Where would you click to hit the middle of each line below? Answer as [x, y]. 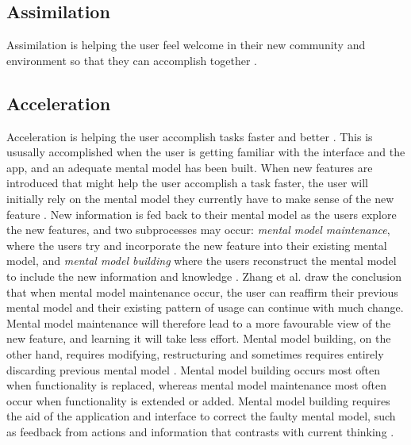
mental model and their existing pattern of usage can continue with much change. [205, 307]
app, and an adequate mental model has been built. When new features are [190, 167]
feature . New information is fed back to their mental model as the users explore [202, 214]
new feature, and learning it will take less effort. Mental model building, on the [199, 338]
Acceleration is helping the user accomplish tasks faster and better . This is [190, 136]
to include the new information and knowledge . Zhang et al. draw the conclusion [204, 276]
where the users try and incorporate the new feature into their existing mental [197, 245]
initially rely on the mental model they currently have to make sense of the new [200, 198]
